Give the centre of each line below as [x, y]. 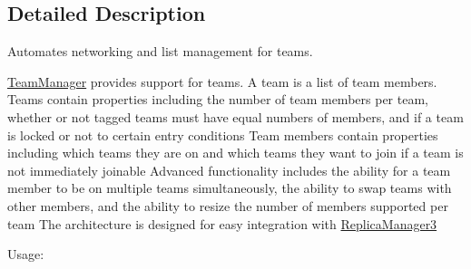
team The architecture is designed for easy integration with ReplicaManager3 [222, 223]
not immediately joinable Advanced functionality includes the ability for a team [229, 170]
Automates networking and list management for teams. [160, 51]
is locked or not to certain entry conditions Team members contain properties [223, 134]
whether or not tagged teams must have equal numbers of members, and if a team [235, 116]
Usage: [26, 254]
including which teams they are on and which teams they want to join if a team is [235, 153]
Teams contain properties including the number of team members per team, [218, 99]
